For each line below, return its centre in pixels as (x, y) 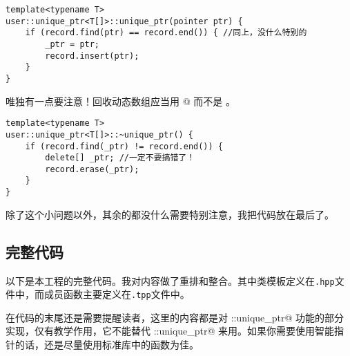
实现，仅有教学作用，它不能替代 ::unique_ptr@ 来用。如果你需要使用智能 (170, 331)
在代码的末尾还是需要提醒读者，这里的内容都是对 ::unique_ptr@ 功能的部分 (175, 317)
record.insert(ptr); (92, 56)
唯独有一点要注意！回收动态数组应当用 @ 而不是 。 (120, 101)
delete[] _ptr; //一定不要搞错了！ (120, 158)
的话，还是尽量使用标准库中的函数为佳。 (107, 345)
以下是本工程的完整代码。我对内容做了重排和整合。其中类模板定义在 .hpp (170, 280)
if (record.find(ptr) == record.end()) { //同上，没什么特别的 (166, 33)
